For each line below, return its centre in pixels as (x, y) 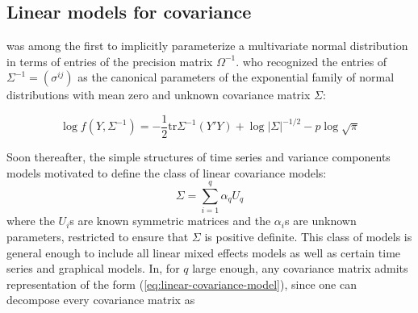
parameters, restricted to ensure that (98, 236)
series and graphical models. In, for (93, 268)
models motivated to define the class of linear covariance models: (167, 172)
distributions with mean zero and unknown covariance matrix (159, 95)
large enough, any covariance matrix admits (300, 268)
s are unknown (320, 221)
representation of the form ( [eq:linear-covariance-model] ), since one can (182, 284)
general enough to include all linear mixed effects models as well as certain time (204, 252)
